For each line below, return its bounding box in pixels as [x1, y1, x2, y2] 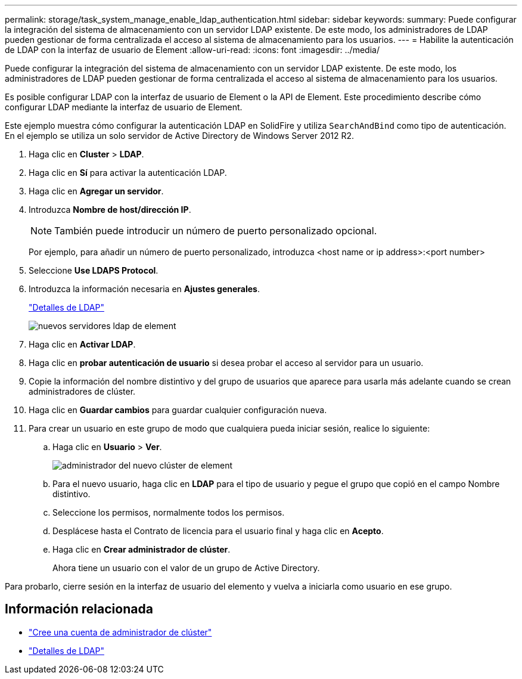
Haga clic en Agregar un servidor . [29, 186, 164, 196]
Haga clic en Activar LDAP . [29, 339, 136, 349]
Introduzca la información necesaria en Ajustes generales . [29, 284, 260, 294]
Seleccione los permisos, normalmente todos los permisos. [52, 507, 285, 517]
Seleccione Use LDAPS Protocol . [29, 265, 159, 275]
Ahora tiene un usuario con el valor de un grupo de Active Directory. [52, 563, 320, 573]
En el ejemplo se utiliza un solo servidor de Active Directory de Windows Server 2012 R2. [5, 131, 355, 141]
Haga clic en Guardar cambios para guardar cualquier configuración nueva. [29, 405, 327, 415]
